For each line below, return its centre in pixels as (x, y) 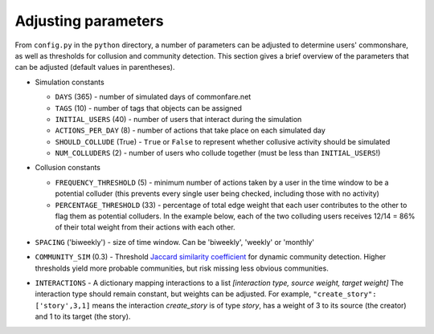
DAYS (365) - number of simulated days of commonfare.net (153, 97)
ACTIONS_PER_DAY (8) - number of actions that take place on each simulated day (190, 130)
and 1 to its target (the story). (83, 316)
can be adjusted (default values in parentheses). (95, 67)
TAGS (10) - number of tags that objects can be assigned (149, 108)
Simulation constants (70, 82)
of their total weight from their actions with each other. (145, 227)
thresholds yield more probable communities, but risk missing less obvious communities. (182, 268)
